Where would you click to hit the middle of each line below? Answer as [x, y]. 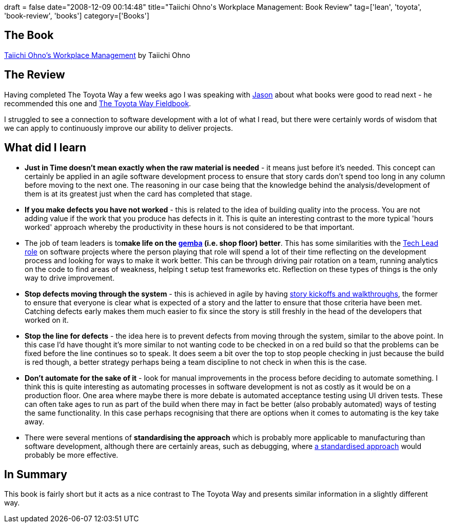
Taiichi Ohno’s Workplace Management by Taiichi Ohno [97, 55]
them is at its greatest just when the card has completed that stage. [139, 193]
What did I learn [45, 148]
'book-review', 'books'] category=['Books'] [77, 16]
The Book [29, 35]
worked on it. [47, 320]
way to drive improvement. [70, 278]
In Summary [36, 474]
